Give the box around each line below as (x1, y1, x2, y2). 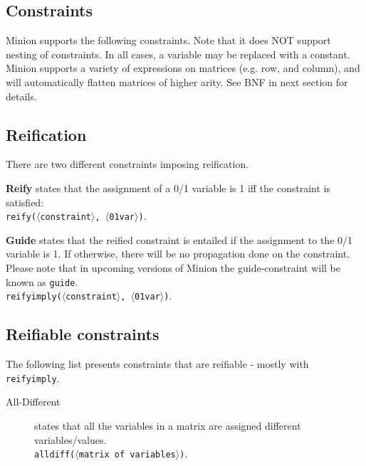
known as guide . (6, 274, 78, 289)
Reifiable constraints (6, 323, 160, 345)
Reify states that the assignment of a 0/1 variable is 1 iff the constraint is (6, 180, 330, 195)
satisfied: (6, 194, 44, 209)
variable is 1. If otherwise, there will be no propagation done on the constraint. (6, 246, 350, 261)
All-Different (6, 394, 61, 409)
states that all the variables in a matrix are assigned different (34, 418, 301, 433)
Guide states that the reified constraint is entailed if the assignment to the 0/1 (6, 232, 353, 247)
